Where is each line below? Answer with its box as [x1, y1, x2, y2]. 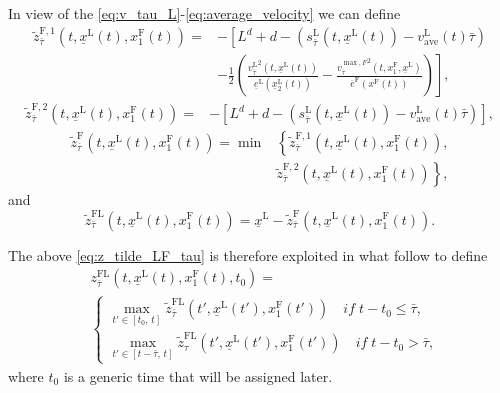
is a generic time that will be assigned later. [63, 365, 333, 386]
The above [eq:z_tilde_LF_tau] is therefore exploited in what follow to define [8, 244, 488, 265]
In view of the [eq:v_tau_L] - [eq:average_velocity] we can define [8, 3, 401, 23]
